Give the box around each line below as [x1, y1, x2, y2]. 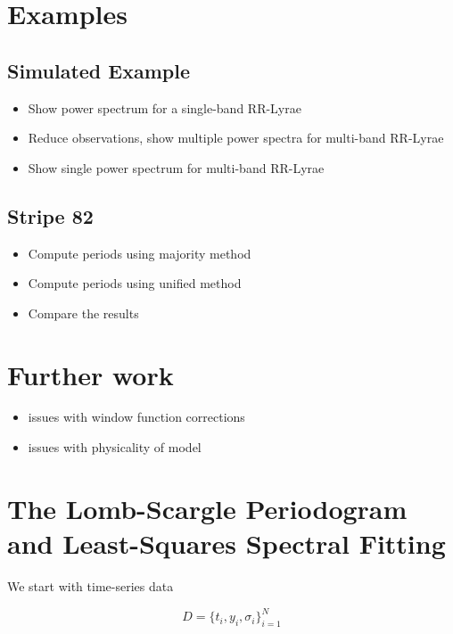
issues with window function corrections [28, 408, 245, 426]
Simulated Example [7, 56, 191, 84]
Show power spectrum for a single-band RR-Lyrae [28, 98, 301, 117]
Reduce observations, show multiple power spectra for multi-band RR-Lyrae [28, 128, 444, 147]
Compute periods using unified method [28, 274, 242, 292]
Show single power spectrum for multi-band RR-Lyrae [28, 158, 325, 177]
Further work [7, 356, 174, 392]
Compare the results [28, 303, 139, 322]
